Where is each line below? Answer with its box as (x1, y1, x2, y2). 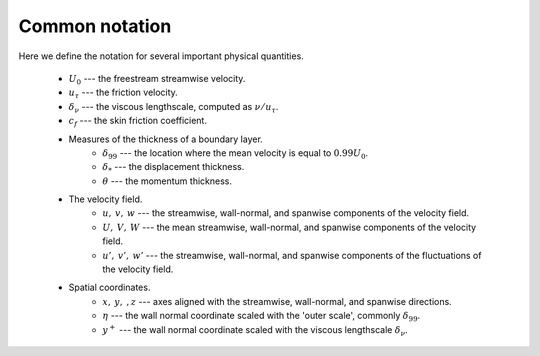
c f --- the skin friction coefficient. (68, 115, 207, 129)
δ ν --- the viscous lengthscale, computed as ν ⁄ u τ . (68, 100, 279, 115)
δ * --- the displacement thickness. (102, 161, 245, 175)
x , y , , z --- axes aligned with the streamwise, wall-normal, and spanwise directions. (102, 295, 452, 307)
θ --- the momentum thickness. (102, 175, 232, 187)
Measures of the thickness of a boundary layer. (68, 133, 264, 145)
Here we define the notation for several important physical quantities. (18, 50, 304, 62)
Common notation (18, 15, 172, 37)
